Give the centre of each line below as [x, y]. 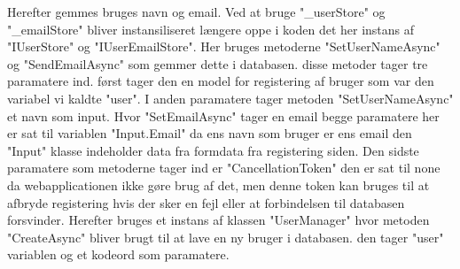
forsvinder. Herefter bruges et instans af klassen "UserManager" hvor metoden [218, 220]
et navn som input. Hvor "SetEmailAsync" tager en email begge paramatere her [223, 115]
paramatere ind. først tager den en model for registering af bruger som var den [221, 81]
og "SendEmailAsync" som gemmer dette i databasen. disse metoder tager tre [218, 63]
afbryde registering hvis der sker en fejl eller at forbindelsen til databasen [206, 202]
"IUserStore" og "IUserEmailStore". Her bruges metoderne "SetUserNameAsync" [224, 46]
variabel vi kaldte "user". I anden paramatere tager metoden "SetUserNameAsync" [230, 98]
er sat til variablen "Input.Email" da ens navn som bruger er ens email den [210, 133]
